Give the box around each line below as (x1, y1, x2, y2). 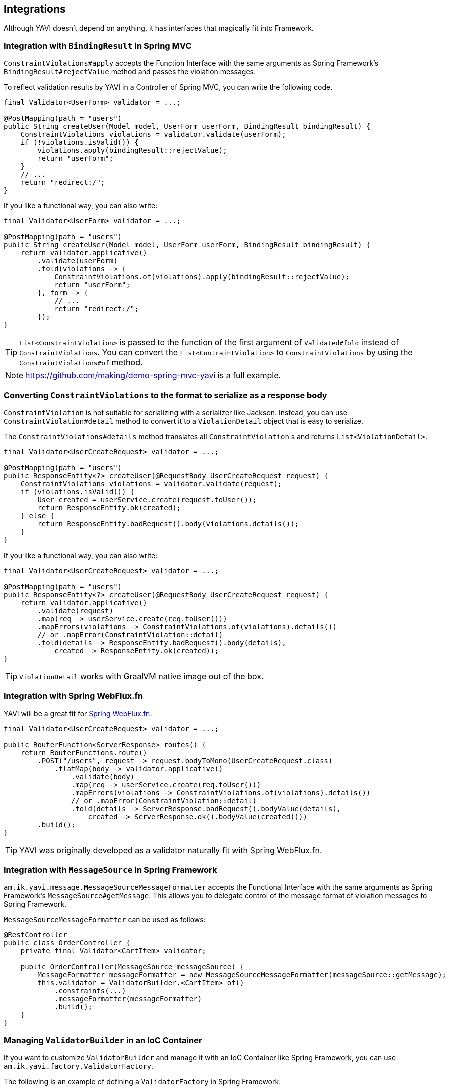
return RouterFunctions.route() (20, 748, 147, 757)
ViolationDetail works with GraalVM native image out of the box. (19, 671, 264, 681)
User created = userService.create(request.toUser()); (37, 495, 257, 504)
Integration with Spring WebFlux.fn (4, 691, 143, 701)
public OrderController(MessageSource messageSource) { (20, 963, 244, 971)
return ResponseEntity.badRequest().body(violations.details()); (37, 519, 299, 528)
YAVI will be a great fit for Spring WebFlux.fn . (4, 709, 152, 718)
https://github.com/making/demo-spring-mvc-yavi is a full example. (25, 370, 281, 381)
